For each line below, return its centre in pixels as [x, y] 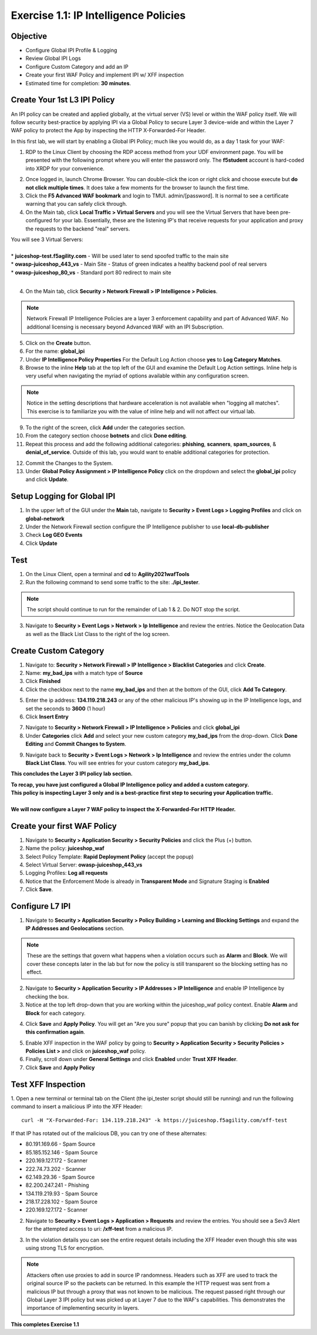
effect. [35, 972]
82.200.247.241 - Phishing [57, 1185]
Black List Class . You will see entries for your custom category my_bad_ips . [118, 763]
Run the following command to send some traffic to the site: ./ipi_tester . [113, 583]
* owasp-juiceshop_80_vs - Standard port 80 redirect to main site [91, 272]
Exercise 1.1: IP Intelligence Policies [98, 15]
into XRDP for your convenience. [65, 168]
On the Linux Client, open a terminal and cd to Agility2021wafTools [108, 574]
